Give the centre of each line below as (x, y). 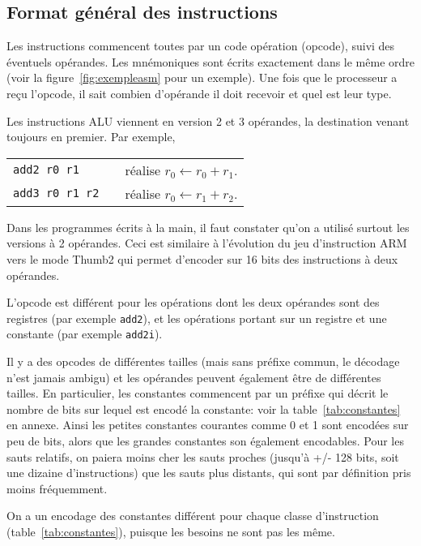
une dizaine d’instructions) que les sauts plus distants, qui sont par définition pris (209, 473)
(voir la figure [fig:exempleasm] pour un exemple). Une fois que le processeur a (202, 77)
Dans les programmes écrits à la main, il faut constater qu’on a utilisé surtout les (208, 227)
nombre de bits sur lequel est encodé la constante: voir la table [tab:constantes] (204, 408)
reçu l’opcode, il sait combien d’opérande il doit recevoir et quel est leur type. (199, 93)
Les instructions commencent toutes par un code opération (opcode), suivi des (201, 46)
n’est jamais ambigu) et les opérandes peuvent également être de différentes (194, 377)
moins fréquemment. (57, 488)
